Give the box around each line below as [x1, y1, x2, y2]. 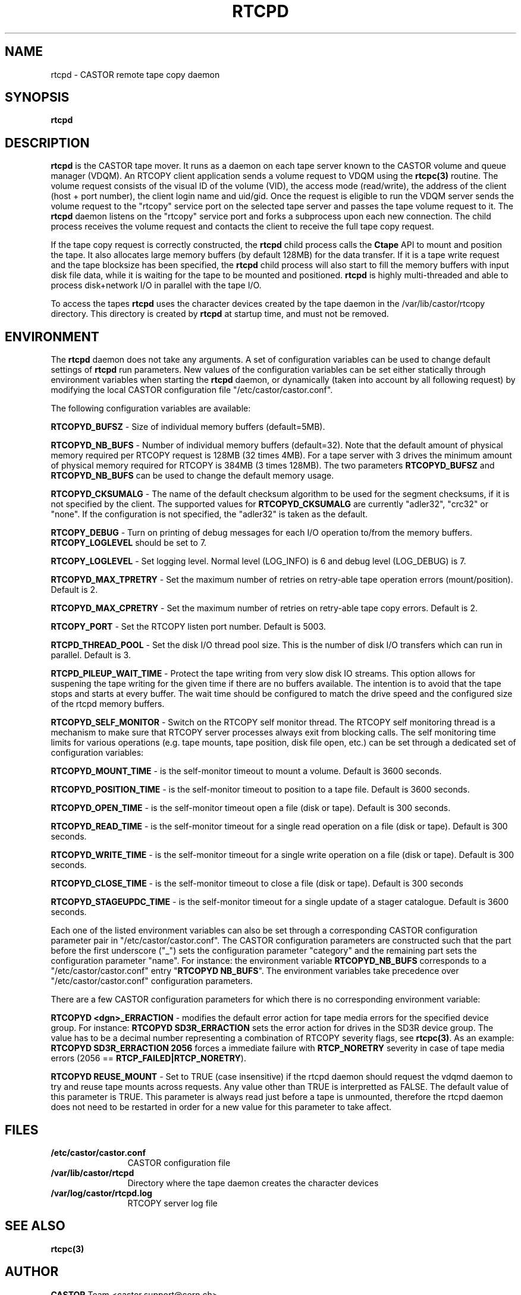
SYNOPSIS [5, 90, 70, 105]
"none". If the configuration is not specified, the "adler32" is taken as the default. [51, 509, 368, 520]
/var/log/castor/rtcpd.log [51, 1187, 152, 1198]
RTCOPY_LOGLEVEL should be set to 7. [51, 538, 207, 548]
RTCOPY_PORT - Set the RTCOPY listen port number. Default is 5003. [51, 621, 326, 632]
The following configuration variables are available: [51, 403, 251, 414]
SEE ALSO [5, 1218, 65, 1234]
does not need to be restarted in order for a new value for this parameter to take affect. [51, 1102, 392, 1112]
